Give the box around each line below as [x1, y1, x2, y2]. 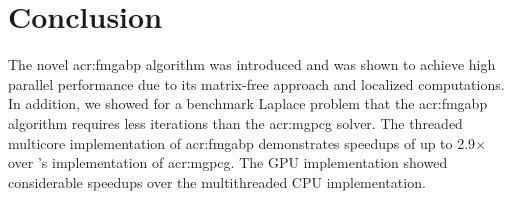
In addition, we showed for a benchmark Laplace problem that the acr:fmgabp [8, 93, 488, 114]
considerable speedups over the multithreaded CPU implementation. [8, 171, 426, 192]
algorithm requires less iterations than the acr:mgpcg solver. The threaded [8, 112, 463, 133]
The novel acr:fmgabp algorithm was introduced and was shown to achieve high [8, 54, 496, 75]
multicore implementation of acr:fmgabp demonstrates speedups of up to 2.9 [8, 132, 476, 153]
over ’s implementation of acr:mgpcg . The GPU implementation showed [8, 152, 448, 173]
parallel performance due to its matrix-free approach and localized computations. [8, 73, 505, 94]
